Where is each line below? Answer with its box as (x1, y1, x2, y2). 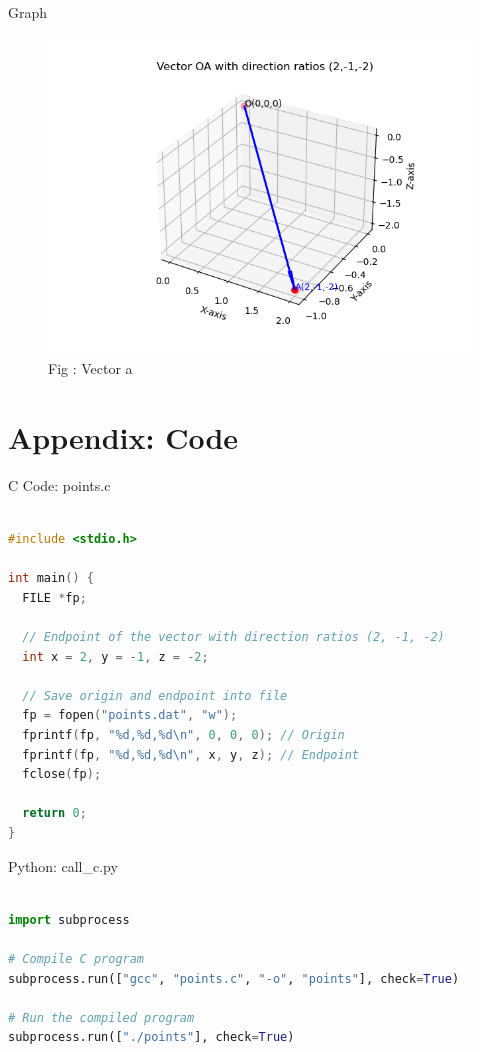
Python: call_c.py (8, 855, 118, 876)
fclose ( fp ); (22, 767, 102, 782)
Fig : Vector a (48, 358, 133, 379)
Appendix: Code (8, 416, 239, 457)
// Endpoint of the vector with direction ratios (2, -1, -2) (22, 630, 445, 645)
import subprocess (8, 912, 130, 927)
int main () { (8, 571, 94, 586)
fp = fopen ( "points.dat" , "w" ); (22, 708, 238, 723)
